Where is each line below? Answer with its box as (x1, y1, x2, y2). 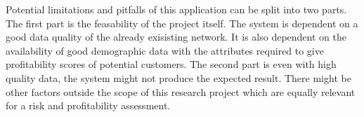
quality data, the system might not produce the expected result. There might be (6, 70, 351, 85)
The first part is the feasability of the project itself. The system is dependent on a (6, 15, 358, 30)
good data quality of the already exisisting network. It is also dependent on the (6, 29, 346, 44)
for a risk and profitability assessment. (6, 98, 171, 113)
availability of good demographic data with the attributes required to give (6, 43, 324, 57)
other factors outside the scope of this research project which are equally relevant (6, 84, 356, 99)
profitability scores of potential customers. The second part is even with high (6, 57, 337, 71)
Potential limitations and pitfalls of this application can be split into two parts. (6, 2, 347, 16)
